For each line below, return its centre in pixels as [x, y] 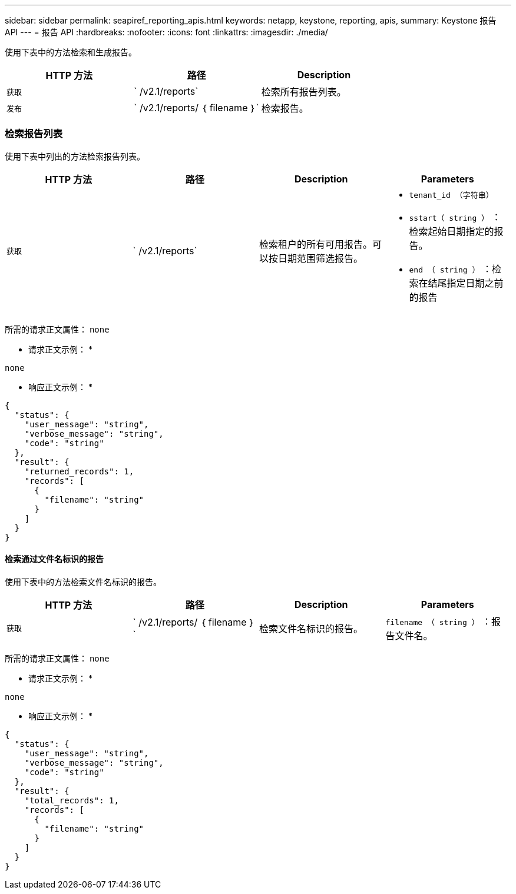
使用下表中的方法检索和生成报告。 [71, 52]
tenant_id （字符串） [451, 195]
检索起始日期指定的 [451, 231]
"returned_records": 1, [79, 471]
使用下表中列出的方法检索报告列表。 [75, 156]
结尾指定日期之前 [466, 283]
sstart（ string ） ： [455, 217]
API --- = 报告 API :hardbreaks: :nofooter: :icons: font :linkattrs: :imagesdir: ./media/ [166, 32]
